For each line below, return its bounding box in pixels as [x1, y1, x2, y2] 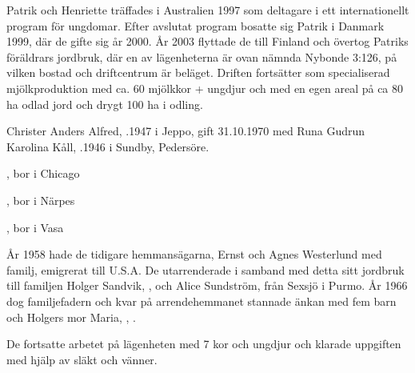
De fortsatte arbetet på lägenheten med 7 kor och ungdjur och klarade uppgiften [6, 335, 401, 352]
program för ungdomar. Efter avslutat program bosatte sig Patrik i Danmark [6, 17, 385, 34]
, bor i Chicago [6, 165, 80, 182]
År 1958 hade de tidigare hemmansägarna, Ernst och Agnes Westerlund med [6, 246, 382, 263]
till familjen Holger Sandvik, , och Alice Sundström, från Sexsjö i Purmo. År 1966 [6, 277, 408, 294]
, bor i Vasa [6, 219, 64, 235]
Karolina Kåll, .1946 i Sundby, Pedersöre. [6, 138, 209, 154]
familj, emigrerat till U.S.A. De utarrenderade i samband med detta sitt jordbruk [6, 261, 405, 278]
